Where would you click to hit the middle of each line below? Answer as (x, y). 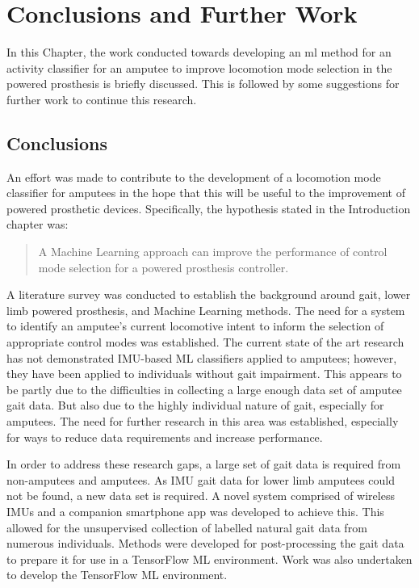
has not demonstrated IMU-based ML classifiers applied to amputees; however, (202, 357)
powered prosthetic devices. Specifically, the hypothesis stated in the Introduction (209, 208)
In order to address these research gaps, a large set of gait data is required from (204, 464)
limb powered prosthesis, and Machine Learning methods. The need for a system (206, 310)
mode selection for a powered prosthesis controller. (163, 267)
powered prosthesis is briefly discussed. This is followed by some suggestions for (203, 84)
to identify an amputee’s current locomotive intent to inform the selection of (195, 326)
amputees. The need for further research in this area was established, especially (203, 421)
